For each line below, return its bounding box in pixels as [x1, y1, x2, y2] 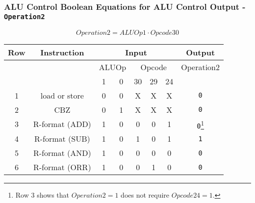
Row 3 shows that [15, 190, 70, 200]
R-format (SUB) [34, 133, 90, 145]
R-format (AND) [33, 147, 91, 159]
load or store [40, 89, 84, 101]
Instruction [40, 46, 84, 58]
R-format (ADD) [33, 118, 91, 130]
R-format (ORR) [33, 161, 91, 173]
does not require [121, 190, 170, 200]
